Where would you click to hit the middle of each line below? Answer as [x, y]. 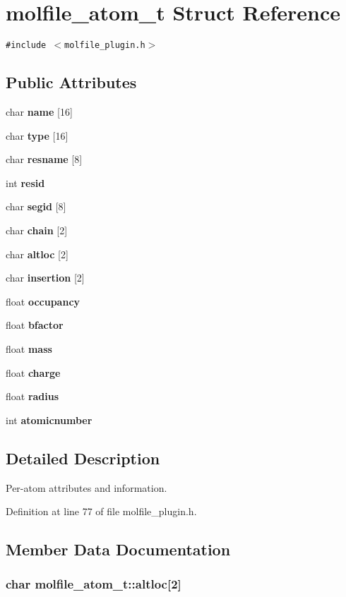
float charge [33, 372]
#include [26, 46]
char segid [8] [36, 206]
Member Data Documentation [118, 549]
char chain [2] [37, 230]
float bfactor [35, 325]
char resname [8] [44, 159]
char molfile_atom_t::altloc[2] [94, 584]
